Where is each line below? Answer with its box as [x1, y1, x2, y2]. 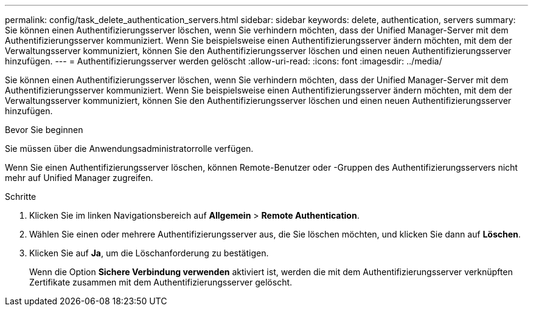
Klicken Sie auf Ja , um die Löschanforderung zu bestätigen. [29, 248, 269, 258]
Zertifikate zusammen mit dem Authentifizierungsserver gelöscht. [29, 277, 293, 287]
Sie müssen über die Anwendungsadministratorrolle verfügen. [5, 143, 254, 154]
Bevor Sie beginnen [5, 125, 83, 135]
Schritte [5, 191, 37, 202]
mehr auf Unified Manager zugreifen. [5, 173, 153, 183]
